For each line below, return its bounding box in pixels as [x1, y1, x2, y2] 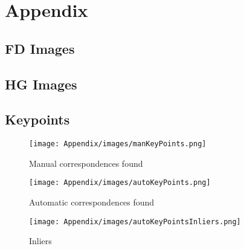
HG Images [5, 74, 77, 93]
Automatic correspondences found [29, 196, 155, 209]
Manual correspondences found [29, 157, 143, 169]
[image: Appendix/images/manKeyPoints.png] [29, 140, 207, 149]
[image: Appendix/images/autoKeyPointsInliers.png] [29, 217, 241, 226]
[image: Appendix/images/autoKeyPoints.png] [29, 178, 211, 187]
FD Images [5, 39, 75, 57]
